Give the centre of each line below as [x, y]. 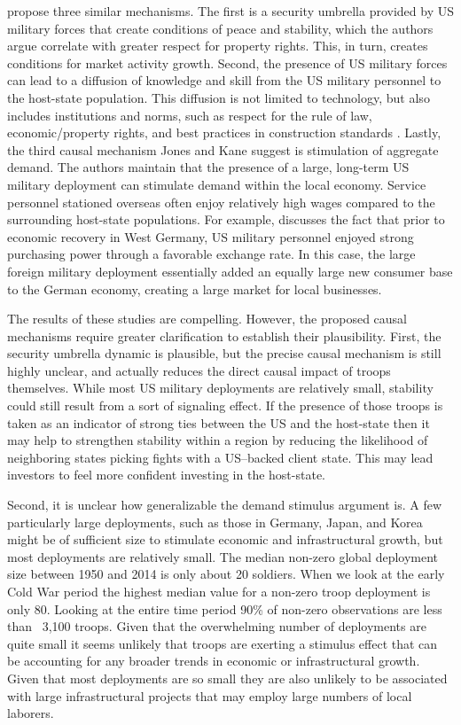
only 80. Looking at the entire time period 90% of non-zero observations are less [225, 608]
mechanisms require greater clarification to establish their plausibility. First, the [224, 335]
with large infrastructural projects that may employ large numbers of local [210, 695]
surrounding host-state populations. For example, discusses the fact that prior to [226, 219]
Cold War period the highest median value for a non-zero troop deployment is [219, 591]
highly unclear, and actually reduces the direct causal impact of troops [199, 370]
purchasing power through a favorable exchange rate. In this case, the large [211, 254]
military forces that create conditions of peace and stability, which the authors [220, 28]
